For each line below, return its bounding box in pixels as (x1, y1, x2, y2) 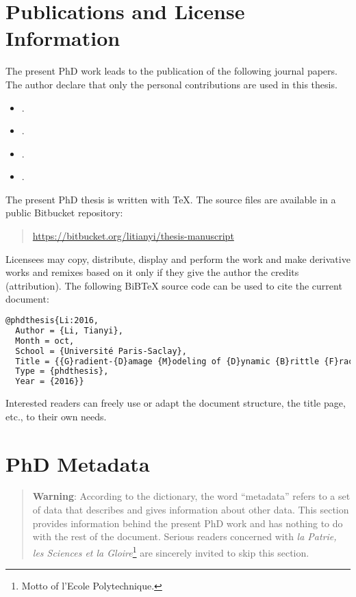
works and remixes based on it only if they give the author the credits (5, 265, 299, 279)
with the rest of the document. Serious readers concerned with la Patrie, (32, 529, 337, 544)
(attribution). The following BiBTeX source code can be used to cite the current (5, 278, 342, 292)
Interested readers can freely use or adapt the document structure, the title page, (5, 396, 346, 410)
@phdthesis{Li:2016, (5, 316, 99, 326)
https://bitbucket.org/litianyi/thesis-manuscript (32, 229, 234, 243)
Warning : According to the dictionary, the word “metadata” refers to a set (32, 489, 351, 503)
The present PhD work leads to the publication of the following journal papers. (5, 64, 338, 78)
